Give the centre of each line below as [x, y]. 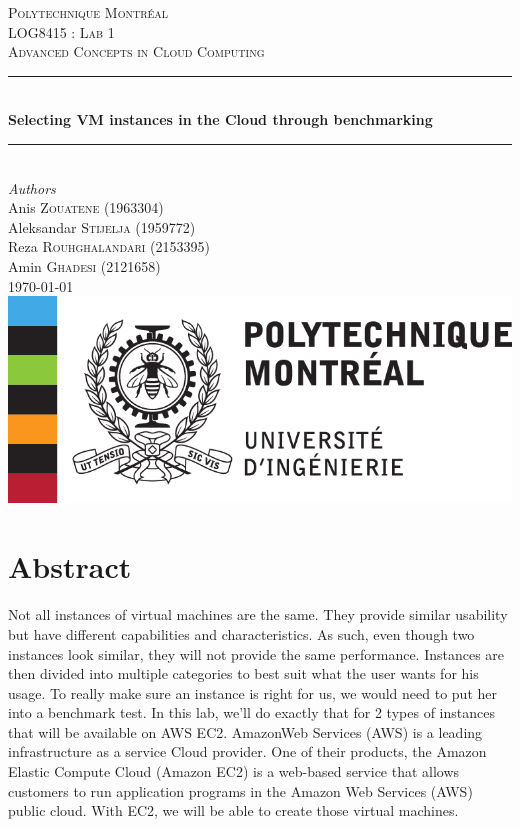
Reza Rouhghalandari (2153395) [109, 246]
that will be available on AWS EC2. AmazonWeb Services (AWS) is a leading [245, 731]
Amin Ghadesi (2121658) [84, 265]
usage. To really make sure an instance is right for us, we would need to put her [252, 692]
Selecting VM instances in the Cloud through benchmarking [220, 119]
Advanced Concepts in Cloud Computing [136, 51]
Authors [32, 187]
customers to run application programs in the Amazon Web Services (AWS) [240, 790]
